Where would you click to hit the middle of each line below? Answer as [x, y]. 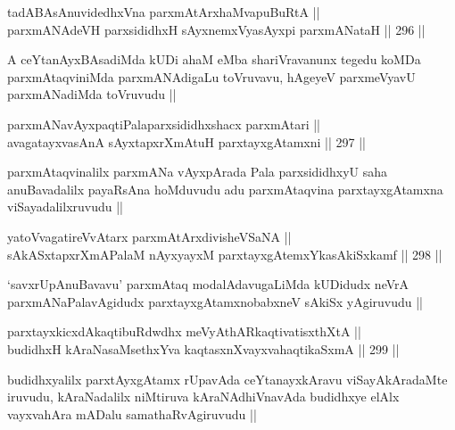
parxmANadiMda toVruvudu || [92, 94]
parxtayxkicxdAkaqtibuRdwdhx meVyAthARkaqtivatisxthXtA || [184, 331]
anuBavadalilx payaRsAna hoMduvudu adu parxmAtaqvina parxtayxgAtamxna [225, 189]
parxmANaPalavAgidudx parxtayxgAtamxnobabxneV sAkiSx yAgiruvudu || [215, 301]
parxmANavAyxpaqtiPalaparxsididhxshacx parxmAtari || [164, 124]
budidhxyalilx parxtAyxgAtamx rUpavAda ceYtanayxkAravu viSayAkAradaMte [227, 379]
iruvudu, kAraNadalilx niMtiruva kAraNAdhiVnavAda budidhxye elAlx [203, 397]
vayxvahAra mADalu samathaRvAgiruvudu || [132, 413]
